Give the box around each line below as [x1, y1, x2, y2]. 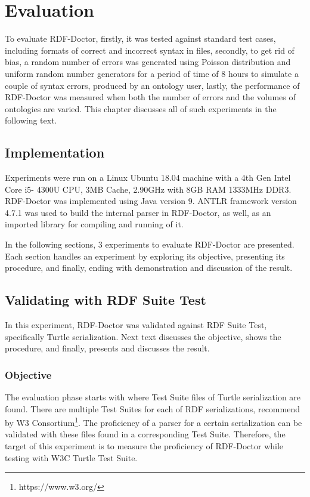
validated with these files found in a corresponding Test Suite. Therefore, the [5, 428, 286, 440]
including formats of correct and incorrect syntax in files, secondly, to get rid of [5, 44, 294, 56]
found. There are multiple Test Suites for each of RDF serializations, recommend [5, 402, 300, 415]
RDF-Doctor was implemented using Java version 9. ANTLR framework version [5, 195, 297, 207]
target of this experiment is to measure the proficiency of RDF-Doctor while [5, 440, 284, 452]
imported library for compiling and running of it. [5, 218, 184, 230]
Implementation [5, 143, 105, 162]
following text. [5, 114, 57, 126]
